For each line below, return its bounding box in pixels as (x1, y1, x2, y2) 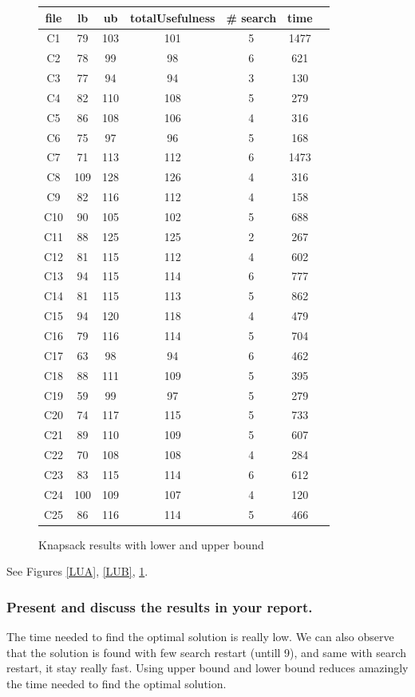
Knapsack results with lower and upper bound (38, 536, 264, 552)
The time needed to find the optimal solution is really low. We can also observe (6, 628, 394, 645)
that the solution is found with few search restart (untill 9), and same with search (6, 644, 407, 660)
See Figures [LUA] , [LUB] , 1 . (6, 563, 148, 580)
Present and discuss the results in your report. (6, 596, 313, 616)
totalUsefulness (130, 9, 215, 26)
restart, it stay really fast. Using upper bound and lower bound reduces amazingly (6, 659, 409, 676)
